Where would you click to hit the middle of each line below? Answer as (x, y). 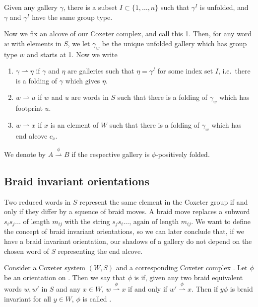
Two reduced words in (37, 201)
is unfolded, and (224, 7)
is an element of (74, 124)
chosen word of (27, 251)
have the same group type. (72, 17)
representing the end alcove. (100, 251)
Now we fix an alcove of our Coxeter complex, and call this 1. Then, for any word (128, 34)
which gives (83, 80)
